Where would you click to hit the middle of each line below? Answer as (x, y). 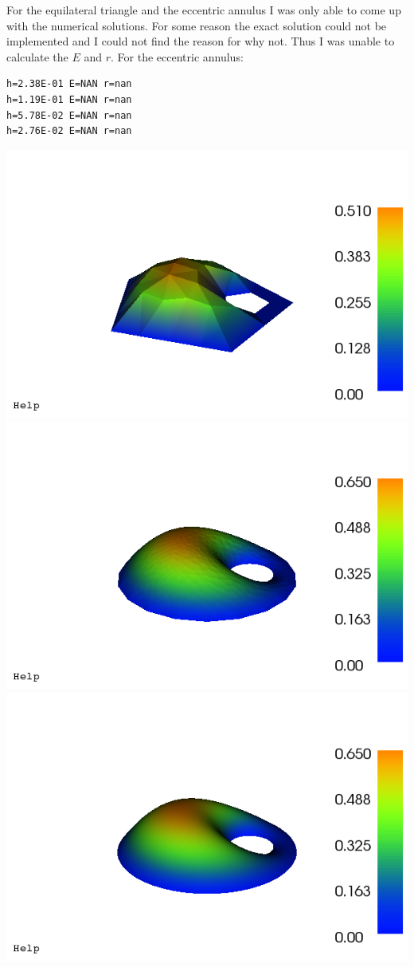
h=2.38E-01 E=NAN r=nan (69, 84)
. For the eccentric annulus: (177, 56)
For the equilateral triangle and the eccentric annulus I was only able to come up (204, 10)
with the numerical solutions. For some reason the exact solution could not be (197, 25)
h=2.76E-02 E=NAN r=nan (69, 131)
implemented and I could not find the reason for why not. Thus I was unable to (201, 41)
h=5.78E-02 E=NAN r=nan (69, 115)
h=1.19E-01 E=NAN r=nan (69, 99)
